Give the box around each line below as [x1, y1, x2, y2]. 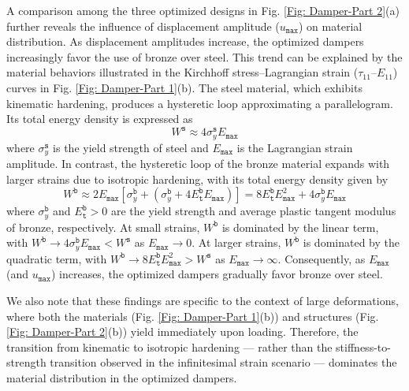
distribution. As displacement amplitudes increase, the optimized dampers [6, 33, 364, 50]
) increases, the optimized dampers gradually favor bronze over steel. [50, 266, 383, 282]
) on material [299, 17, 363, 34]
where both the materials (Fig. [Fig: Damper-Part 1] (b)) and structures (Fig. [6, 307, 379, 324]
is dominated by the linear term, [221, 218, 379, 235]
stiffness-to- [336, 338, 391, 355]
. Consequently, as [277, 250, 366, 266]
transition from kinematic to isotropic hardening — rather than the [6, 338, 333, 355]
